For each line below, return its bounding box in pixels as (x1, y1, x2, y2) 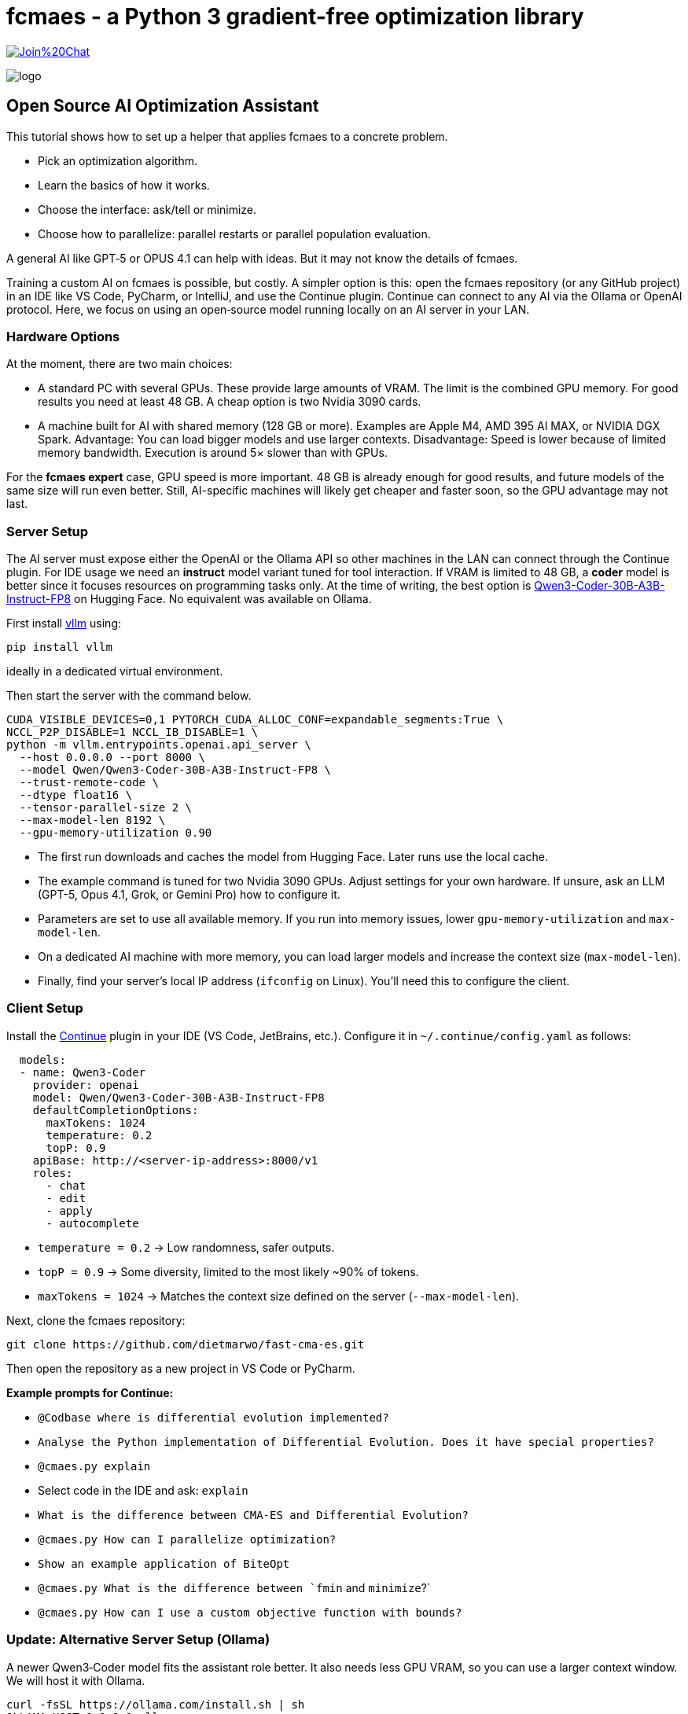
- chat (46, 1179, 86, 1192)
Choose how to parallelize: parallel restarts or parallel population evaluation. (38, 226, 431, 241)
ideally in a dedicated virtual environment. (6, 664, 223, 679)
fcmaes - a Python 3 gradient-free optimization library (6, 3, 584, 30)
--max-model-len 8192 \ (19, 814, 166, 827)
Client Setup (6, 1000, 83, 1017)
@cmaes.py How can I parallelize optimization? (38, 1532, 337, 1546)
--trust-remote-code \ (19, 776, 159, 789)
